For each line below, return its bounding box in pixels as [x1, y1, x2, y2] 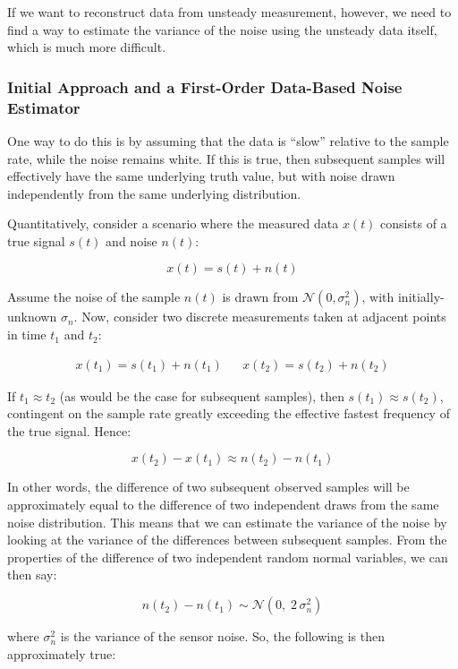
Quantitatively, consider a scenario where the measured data [7, 214, 339, 233]
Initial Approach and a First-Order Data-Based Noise [7, 75, 403, 98]
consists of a [380, 214, 447, 233]
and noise [106, 231, 157, 250]
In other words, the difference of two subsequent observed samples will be [7, 477, 410, 496]
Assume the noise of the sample [7, 287, 181, 306]
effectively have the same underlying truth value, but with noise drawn [7, 167, 395, 185]
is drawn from [222, 287, 299, 306]
